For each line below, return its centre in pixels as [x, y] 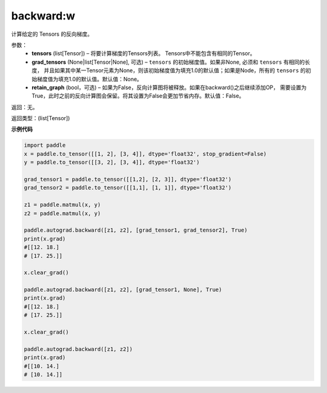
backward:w [43, 16]
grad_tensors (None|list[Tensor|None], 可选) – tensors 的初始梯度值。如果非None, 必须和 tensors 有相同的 [168, 62]
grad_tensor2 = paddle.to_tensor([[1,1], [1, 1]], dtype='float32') [128, 188]
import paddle [45, 145]
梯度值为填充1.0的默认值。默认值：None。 [89, 79]
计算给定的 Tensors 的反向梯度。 [52, 34]
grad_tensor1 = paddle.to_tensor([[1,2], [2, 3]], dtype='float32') [128, 179]
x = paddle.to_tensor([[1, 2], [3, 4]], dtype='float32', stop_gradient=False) [145, 154]
